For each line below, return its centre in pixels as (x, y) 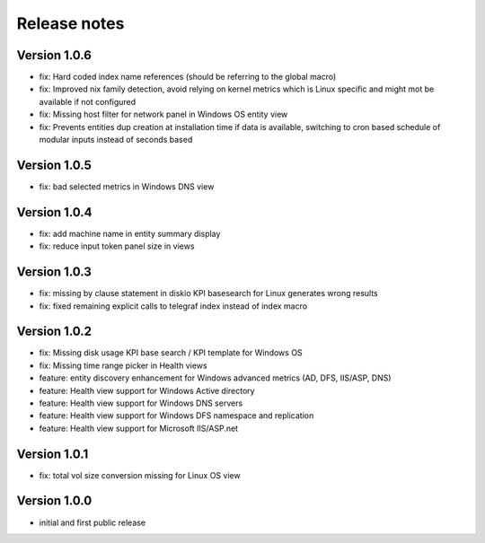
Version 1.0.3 (54, 272)
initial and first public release (93, 522)
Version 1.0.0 (54, 501)
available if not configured (88, 101)
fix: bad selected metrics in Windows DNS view (127, 186)
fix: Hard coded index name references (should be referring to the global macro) (188, 77)
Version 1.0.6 (54, 55)
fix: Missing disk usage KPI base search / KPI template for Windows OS (171, 353)
